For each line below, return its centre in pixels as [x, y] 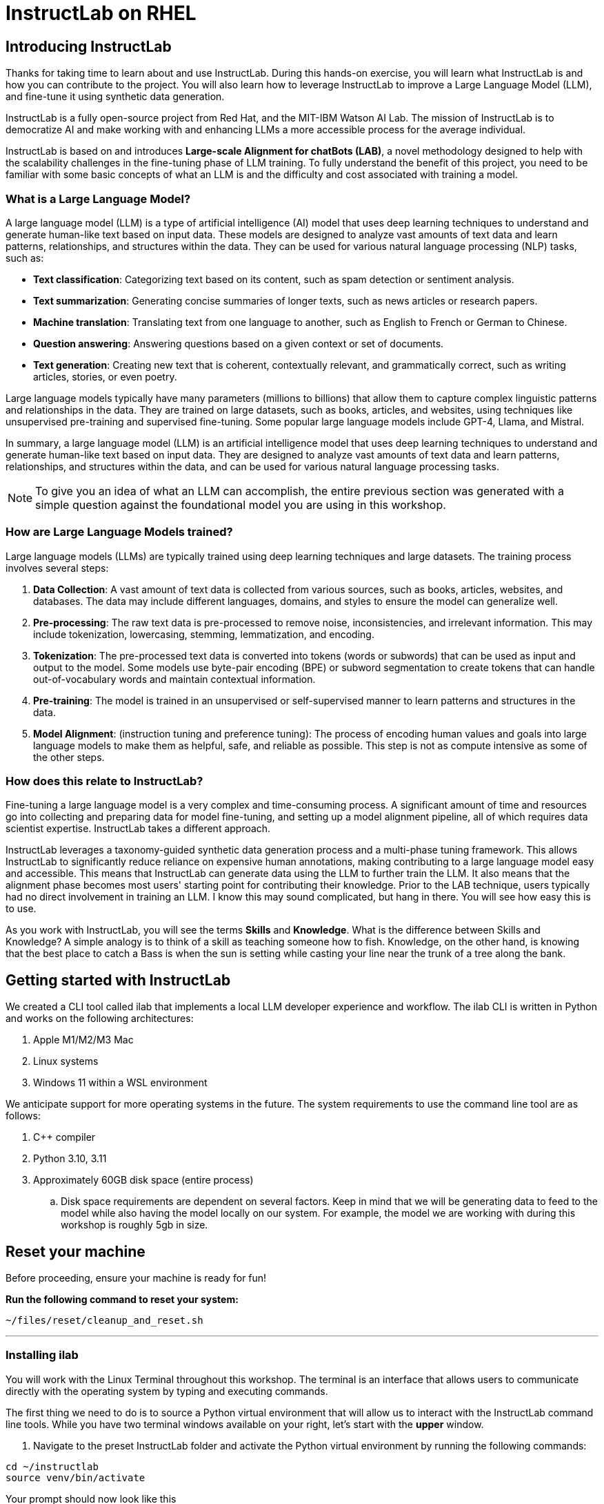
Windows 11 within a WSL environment [120, 1083]
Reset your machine [75, 1251]
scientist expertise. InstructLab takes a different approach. [138, 829]
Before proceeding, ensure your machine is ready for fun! [136, 1278]
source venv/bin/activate [75, 1477]
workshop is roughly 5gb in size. [134, 1225]
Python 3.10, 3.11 [70, 1159]
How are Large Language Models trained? [119, 532]
